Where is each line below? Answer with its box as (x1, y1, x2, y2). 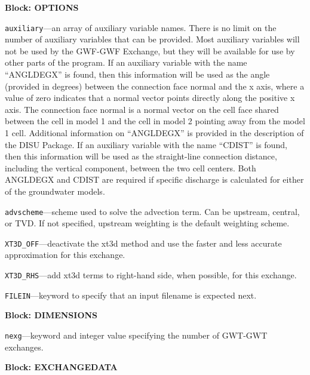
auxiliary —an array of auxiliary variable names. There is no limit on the (5, 21, 277, 33)
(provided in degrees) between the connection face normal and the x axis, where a (5, 79, 305, 92)
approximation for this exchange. (5, 248, 125, 261)
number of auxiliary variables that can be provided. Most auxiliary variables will (5, 33, 300, 45)
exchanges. (5, 340, 44, 353)
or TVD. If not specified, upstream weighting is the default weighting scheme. (5, 217, 290, 229)
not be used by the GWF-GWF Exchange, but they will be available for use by (5, 44, 295, 57)
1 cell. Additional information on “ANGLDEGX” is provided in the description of (5, 127, 304, 139)
